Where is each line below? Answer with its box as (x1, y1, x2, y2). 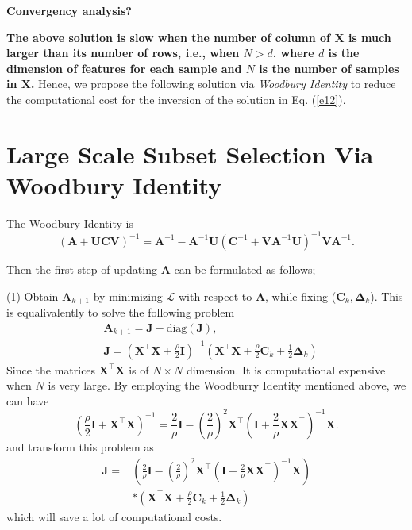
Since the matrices (6, 361, 96, 378)
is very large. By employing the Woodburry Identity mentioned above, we (48, 377, 406, 394)
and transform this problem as (6, 438, 154, 455)
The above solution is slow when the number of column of (6, 29, 331, 45)
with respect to (178, 287, 252, 304)
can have (6, 392, 49, 409)
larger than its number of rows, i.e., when (6, 44, 240, 61)
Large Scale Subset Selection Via (6, 137, 374, 170)
